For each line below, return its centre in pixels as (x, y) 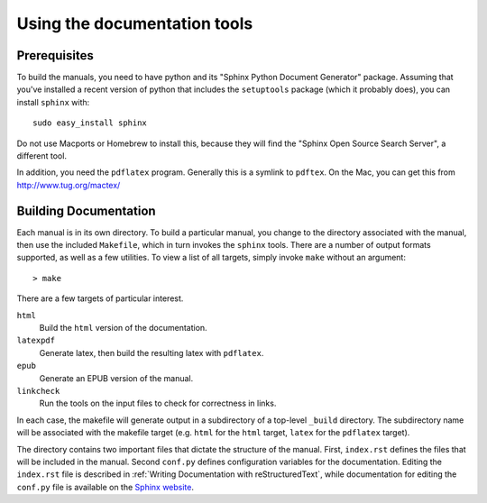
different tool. (42, 156)
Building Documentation (87, 210)
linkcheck (38, 391)
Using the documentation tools (135, 23)
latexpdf (36, 341)
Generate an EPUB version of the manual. (116, 378)
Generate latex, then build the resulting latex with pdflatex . (152, 352)
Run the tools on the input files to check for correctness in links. (158, 403)
